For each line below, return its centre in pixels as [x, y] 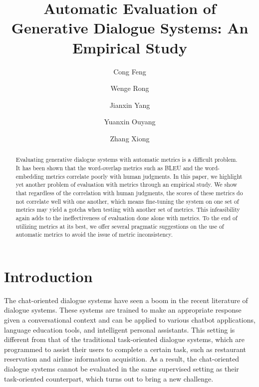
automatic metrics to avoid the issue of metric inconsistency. [94, 234]
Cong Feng [130, 71]
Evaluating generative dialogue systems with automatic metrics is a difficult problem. [127, 160]
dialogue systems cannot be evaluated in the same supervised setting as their [122, 368]
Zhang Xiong [130, 138]
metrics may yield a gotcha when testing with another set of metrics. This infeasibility [128, 209]
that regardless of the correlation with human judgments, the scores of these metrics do [129, 193]
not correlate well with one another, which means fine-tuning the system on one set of [127, 201]
